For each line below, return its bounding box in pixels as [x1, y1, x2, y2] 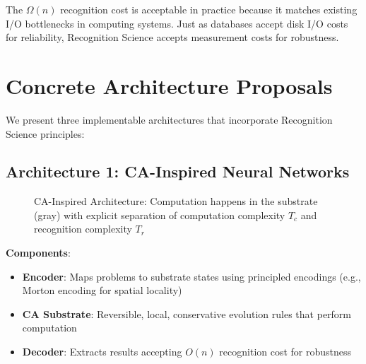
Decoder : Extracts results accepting [22, 344, 182, 359]
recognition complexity [34, 221, 132, 236]
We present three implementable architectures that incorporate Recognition [6, 112, 333, 127]
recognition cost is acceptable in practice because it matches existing [60, 2, 358, 16]
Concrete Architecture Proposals [6, 71, 333, 100]
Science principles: [6, 126, 85, 141]
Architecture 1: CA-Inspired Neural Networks [6, 160, 350, 182]
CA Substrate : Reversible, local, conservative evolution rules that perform [22, 306, 352, 321]
